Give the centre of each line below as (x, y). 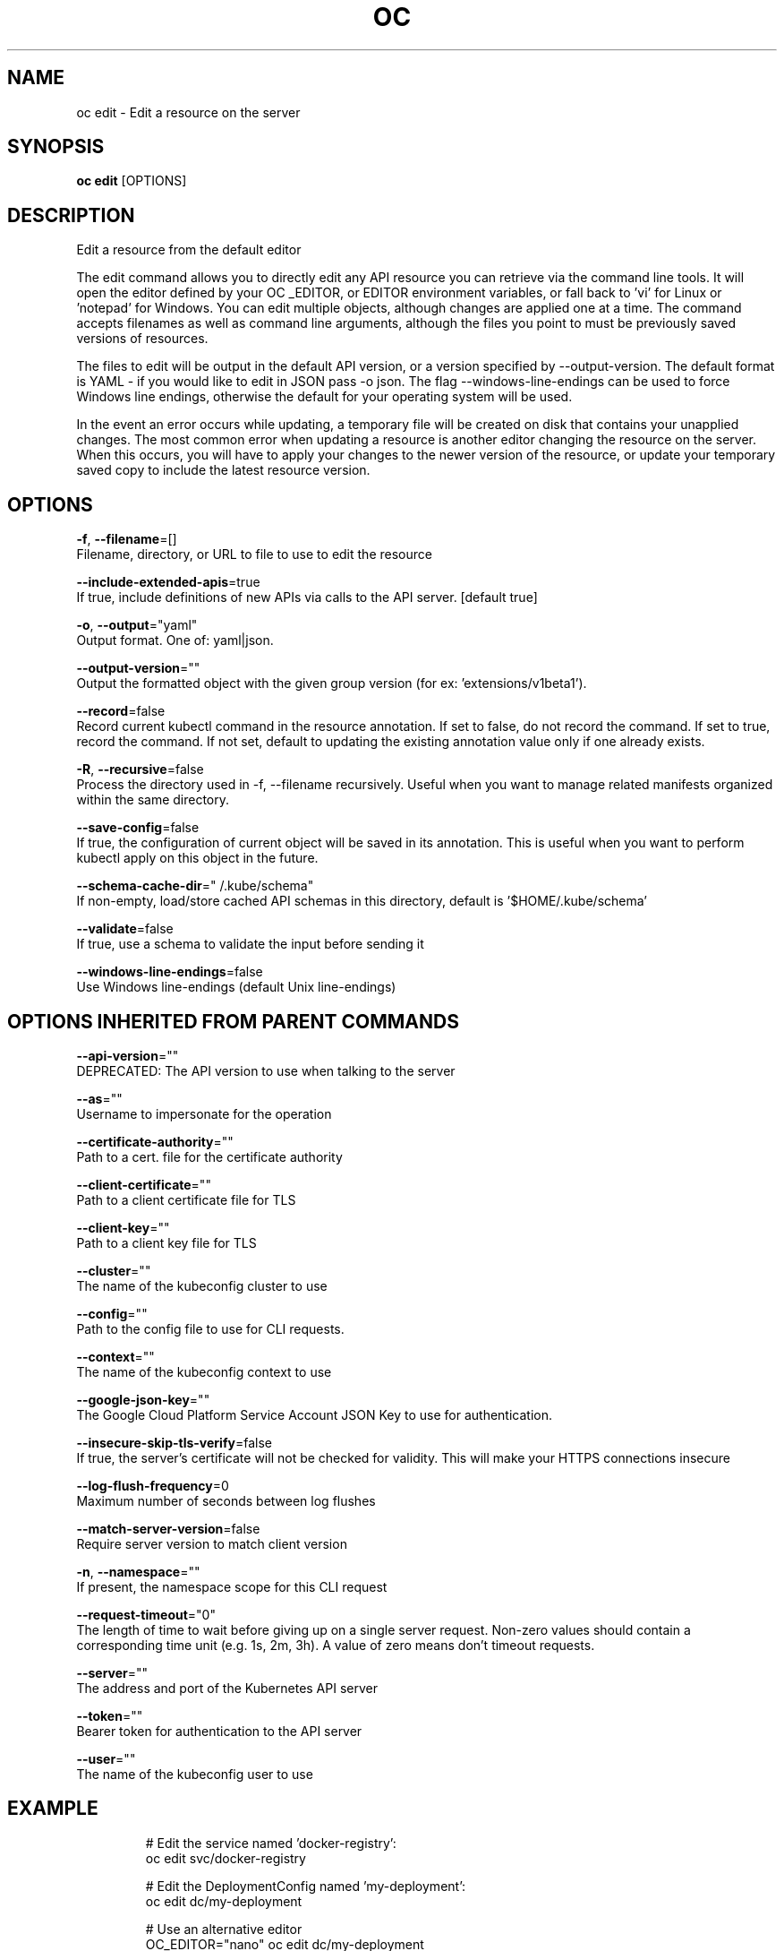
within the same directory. (153, 800)
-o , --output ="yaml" (137, 625)
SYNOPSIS (56, 147)
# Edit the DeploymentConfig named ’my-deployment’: (306, 1886)
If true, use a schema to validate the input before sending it (250, 944)
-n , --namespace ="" (138, 1571)
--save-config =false (138, 828)
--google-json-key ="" (143, 1399)
